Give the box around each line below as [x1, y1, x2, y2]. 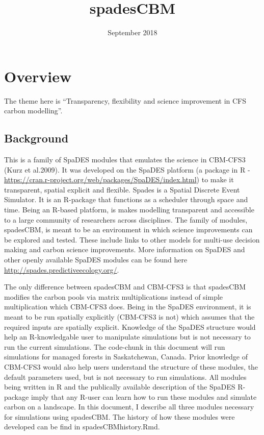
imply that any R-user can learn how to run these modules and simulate [31, 391, 257, 402]
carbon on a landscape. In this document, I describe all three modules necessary [4, 401, 254, 412]
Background [4, 130, 69, 146]
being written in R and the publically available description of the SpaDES [4, 381, 235, 392]
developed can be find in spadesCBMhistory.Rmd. [4, 421, 160, 432]
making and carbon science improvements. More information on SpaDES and [4, 244, 245, 255]
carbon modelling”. [4, 105, 63, 116]
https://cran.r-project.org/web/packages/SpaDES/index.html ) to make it [4, 174, 234, 185]
